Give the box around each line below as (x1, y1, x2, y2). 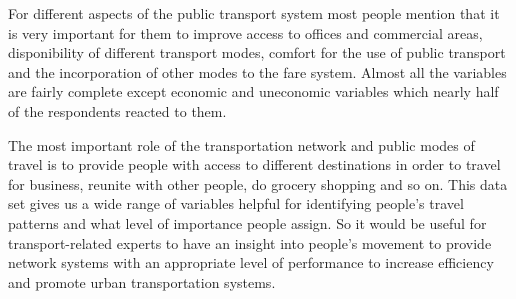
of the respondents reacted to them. (8, 100, 227, 121)
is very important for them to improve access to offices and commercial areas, (8, 22, 483, 43)
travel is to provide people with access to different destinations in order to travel (8, 154, 501, 175)
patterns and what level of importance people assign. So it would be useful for (8, 212, 487, 233)
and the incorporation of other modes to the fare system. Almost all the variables (8, 61, 507, 82)
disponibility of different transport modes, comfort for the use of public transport (8, 42, 506, 63)
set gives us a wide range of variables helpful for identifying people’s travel (8, 193, 464, 214)
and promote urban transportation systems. (8, 271, 276, 292)
